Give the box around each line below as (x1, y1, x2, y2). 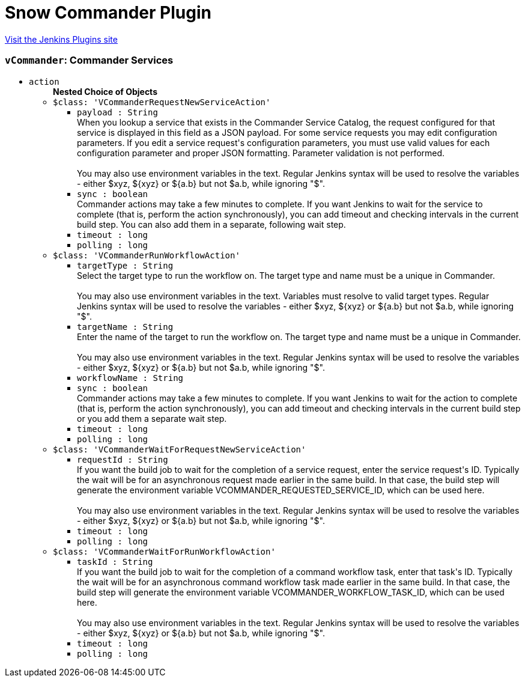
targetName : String (77, 321, 174, 332)
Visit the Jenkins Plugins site (5, 34, 118, 44)
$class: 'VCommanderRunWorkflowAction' (53, 250, 240, 260)
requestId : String (77, 454, 168, 464)
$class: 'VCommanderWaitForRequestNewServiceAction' (53, 444, 306, 454)
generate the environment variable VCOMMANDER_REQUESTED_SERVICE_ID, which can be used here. (77, 484, 485, 495)
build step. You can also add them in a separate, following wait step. (77, 219, 346, 230)
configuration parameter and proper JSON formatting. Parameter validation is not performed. (77, 147, 445, 158)
